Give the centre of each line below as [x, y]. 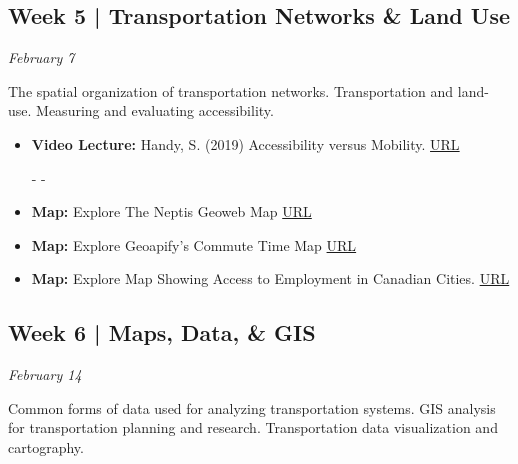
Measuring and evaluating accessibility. [155, 110]
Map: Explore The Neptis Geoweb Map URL [171, 211]
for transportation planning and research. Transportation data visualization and [253, 427]
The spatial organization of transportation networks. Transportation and [231, 90]
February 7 [41, 57]
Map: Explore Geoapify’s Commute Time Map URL [194, 244]
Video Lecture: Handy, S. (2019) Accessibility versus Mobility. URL [245, 143]
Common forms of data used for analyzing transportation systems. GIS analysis [252, 407]
